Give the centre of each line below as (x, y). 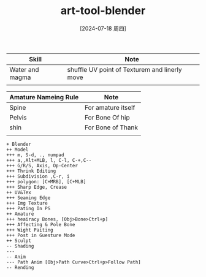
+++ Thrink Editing (31, 171)
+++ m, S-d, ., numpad (35, 155)
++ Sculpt (19, 241)
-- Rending (20, 267)
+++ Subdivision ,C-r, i (38, 176)
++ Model (17, 150)
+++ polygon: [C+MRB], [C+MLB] (46, 181)
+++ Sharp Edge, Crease (37, 187)
